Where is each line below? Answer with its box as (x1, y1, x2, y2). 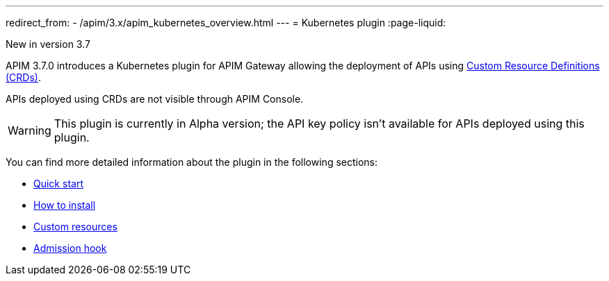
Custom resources (33, 221, 117, 232)
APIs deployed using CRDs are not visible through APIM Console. (6, 93, 304, 105)
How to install (33, 199, 96, 211)
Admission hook (33, 242, 107, 254)
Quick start (33, 178, 83, 189)
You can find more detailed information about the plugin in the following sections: (6, 156, 378, 168)
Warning (8, 124, 51, 137)
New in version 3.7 (6, 38, 90, 50)
